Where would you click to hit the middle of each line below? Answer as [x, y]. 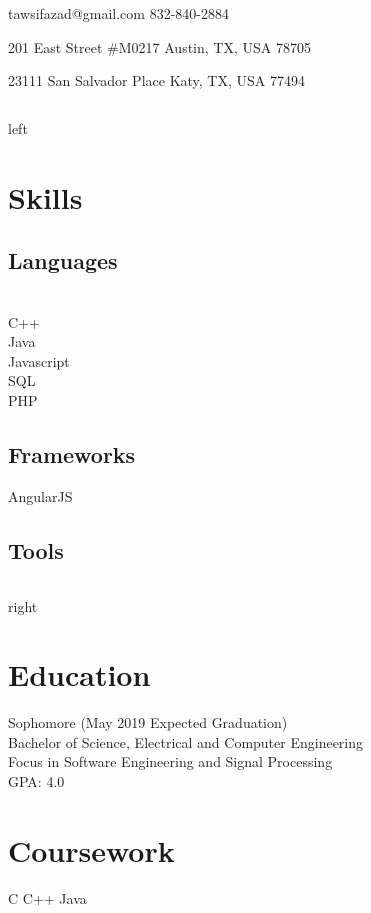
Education [79, 674]
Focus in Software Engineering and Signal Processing [170, 761]
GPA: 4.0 [36, 781]
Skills [45, 196]
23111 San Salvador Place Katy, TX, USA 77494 [156, 80]
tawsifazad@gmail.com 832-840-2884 [118, 13]
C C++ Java [47, 897]
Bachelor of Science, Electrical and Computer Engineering [186, 741]
